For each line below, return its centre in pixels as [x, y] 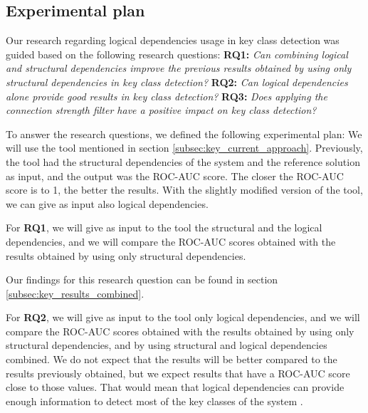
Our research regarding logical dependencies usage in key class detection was [173, 40]
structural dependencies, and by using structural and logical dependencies [167, 345]
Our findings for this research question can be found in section [142, 279]
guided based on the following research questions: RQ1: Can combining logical [177, 54]
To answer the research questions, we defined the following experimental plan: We [184, 134]
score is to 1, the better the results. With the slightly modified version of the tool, [184, 190]
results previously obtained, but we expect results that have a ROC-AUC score [178, 373]
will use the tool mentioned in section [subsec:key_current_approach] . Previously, [184, 148]
